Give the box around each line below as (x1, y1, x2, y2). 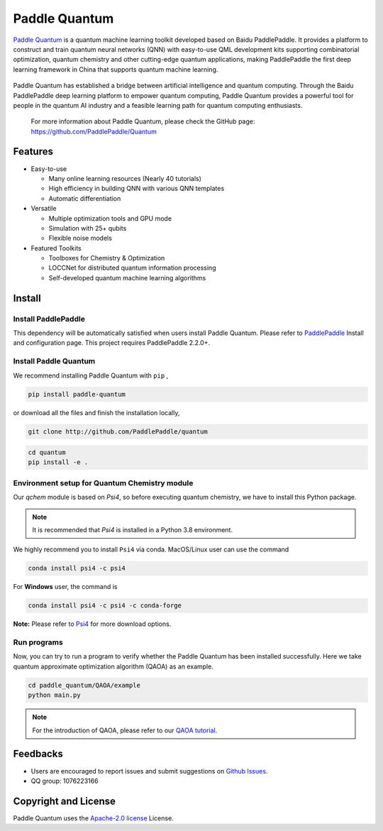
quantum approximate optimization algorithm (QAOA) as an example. (13, 662, 214, 671)
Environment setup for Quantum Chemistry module (13, 478, 194, 488)
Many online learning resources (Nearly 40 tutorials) (48, 174, 202, 182)
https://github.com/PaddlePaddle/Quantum (30, 127, 157, 136)
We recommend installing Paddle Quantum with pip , (13, 371, 169, 380)
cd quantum (28, 448, 66, 457)
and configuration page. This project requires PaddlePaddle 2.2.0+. (13, 339, 211, 347)
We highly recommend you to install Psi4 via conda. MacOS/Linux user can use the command (13, 545, 289, 554)
